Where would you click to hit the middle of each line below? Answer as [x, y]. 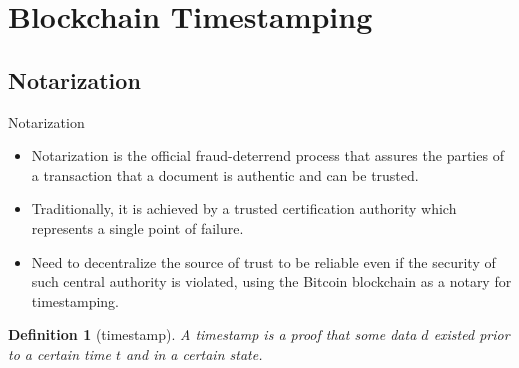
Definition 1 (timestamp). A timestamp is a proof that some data [212, 334]
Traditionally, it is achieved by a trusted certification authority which [244, 208]
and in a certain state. [194, 353]
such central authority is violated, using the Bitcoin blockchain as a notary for [271, 281]
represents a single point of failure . [137, 227]
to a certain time [59, 353]
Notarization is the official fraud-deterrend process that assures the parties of [267, 155]
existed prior [471, 334]
